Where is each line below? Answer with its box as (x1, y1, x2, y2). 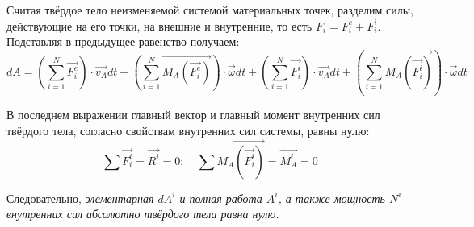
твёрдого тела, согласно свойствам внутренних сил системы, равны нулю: (6, 122, 370, 138)
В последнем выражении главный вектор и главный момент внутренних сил (6, 106, 380, 123)
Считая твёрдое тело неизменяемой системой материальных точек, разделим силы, (6, 2, 413, 18)
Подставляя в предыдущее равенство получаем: (6, 33, 240, 50)
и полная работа (179, 189, 262, 206)
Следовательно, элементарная (6, 189, 154, 206)
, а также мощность (278, 189, 385, 206)
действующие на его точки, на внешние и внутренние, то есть (6, 17, 313, 34)
